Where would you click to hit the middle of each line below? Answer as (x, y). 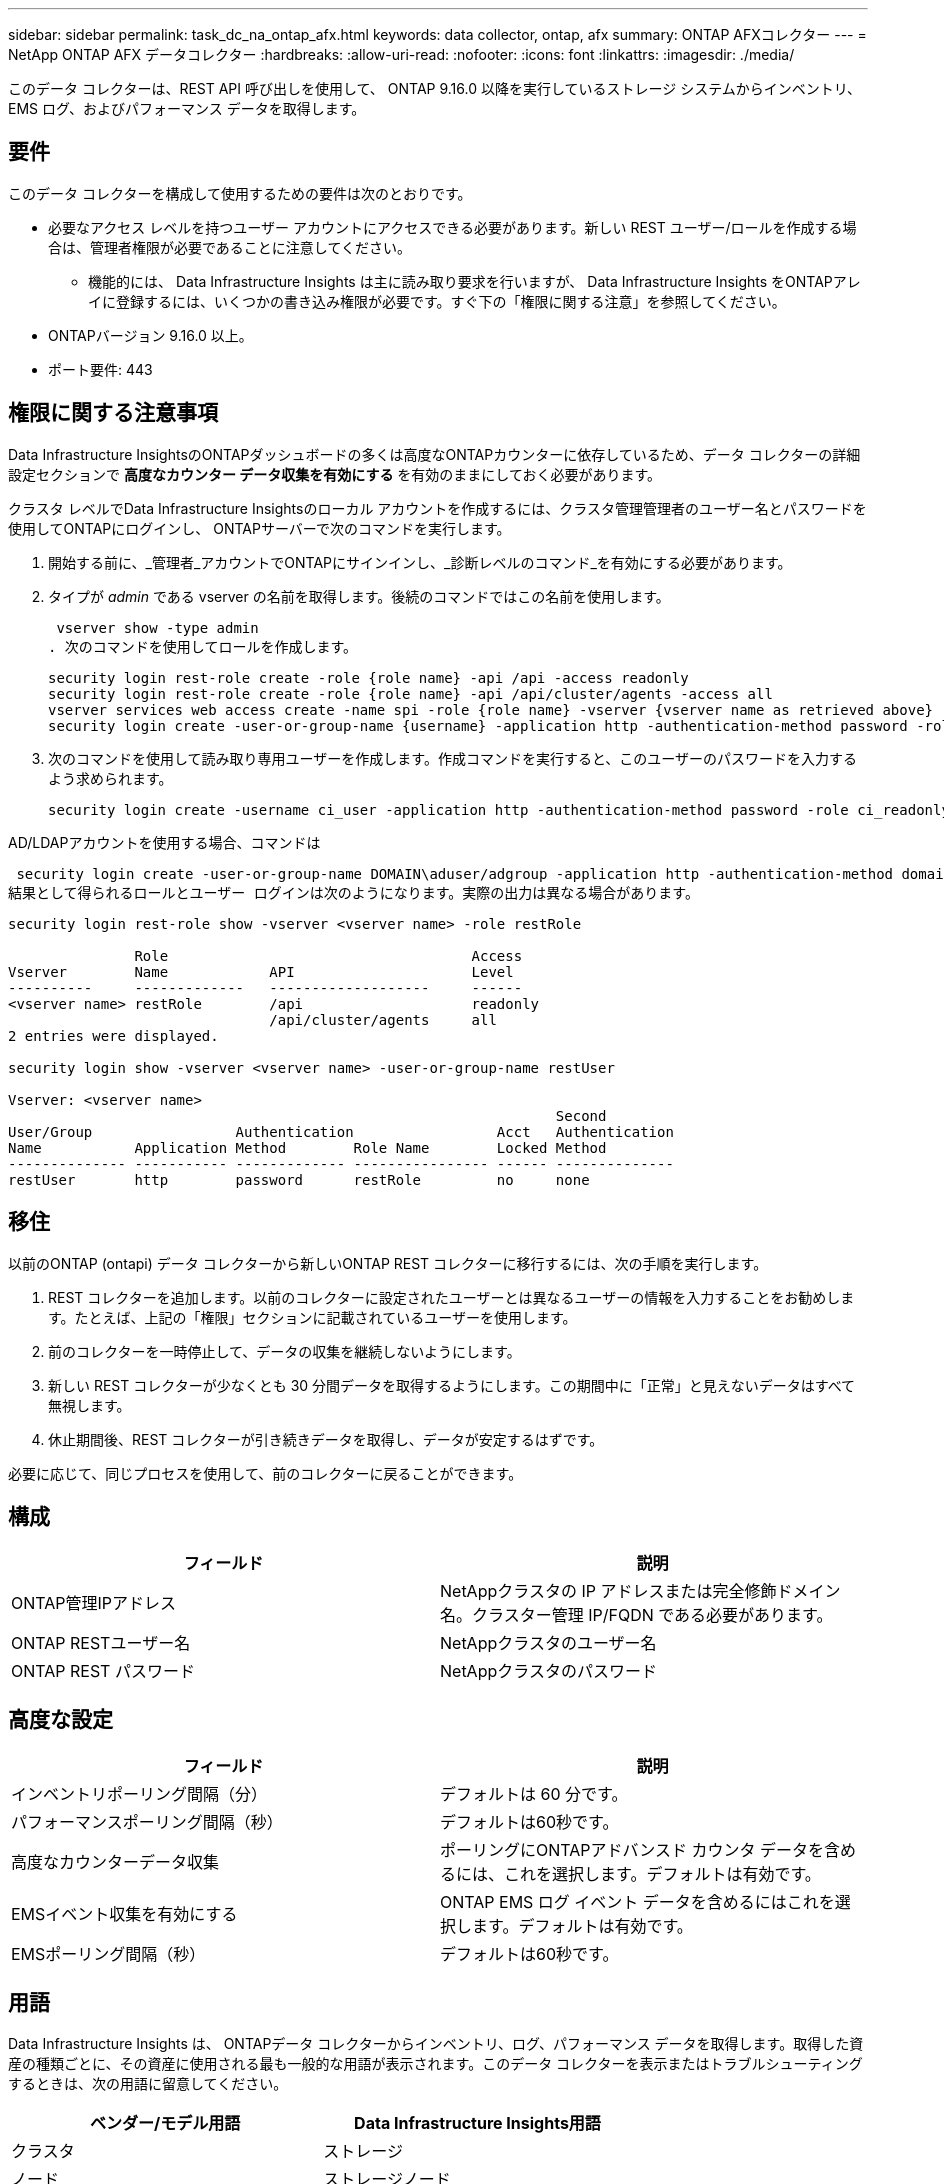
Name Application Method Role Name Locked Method (307, 1147)
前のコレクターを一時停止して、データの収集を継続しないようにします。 (284, 1351)
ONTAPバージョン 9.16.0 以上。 (150, 335)
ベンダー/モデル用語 (165, 2123)
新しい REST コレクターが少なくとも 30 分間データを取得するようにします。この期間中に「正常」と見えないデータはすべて (452, 1385)
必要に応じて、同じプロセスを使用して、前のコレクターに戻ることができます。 (265, 1473)
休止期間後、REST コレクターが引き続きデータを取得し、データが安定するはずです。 (326, 1439)
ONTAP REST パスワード (103, 1671)
